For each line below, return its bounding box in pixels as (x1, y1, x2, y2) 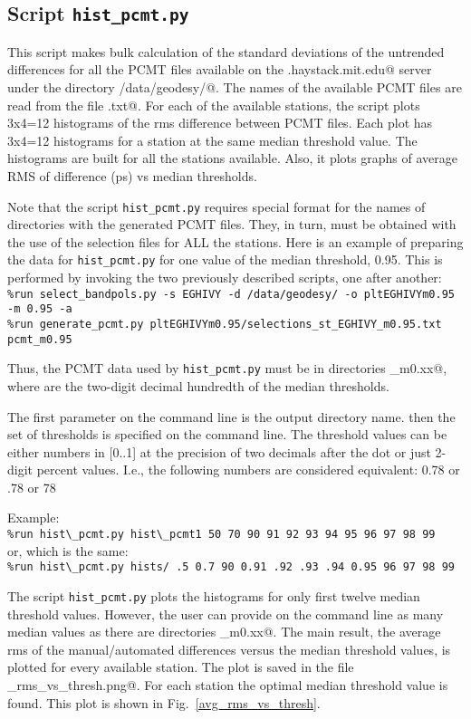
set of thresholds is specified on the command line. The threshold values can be (7, 425, 447, 444)
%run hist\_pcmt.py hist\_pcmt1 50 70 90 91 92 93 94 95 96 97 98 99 (7, 528, 436, 542)
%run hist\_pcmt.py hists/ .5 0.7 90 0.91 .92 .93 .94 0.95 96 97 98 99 (7, 561, 455, 574)
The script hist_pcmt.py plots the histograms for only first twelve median (7, 586, 420, 605)
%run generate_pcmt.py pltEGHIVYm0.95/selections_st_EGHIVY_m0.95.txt (7, 317, 442, 331)
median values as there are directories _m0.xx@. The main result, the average (7, 622, 441, 641)
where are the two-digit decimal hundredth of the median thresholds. (7, 376, 389, 395)
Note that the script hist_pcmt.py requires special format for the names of (7, 197, 426, 216)
